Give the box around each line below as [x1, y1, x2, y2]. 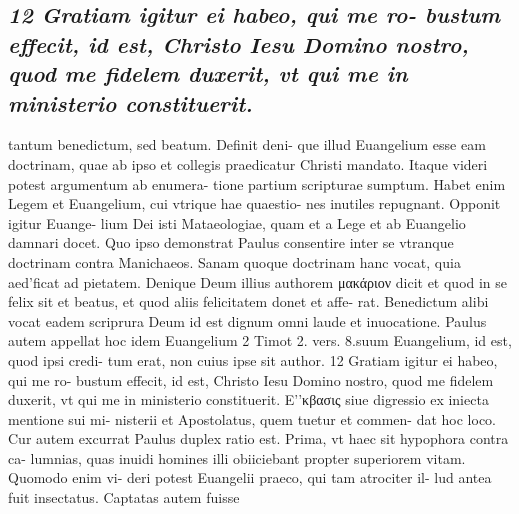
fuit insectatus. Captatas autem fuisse [8, 487, 240, 508]
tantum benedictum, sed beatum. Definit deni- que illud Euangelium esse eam [8, 134, 486, 155]
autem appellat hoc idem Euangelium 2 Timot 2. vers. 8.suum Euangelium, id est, [8, 330, 512, 351]
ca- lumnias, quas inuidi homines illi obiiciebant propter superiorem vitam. [8, 447, 466, 468]
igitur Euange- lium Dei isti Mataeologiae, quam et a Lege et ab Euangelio [8, 212, 466, 233]
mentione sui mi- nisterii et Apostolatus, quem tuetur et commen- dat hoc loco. [8, 408, 497, 429]
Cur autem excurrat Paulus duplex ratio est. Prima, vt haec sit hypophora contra [8, 428, 509, 449]
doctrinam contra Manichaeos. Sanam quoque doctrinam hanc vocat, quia [8, 251, 461, 272]
